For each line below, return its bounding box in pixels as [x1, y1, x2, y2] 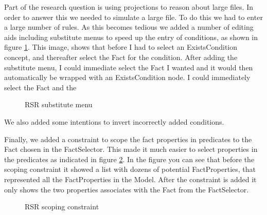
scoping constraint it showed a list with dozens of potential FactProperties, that [4, 164, 256, 174]
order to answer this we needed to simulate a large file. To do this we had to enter [4, 11, 263, 22]
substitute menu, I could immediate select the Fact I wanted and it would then [4, 62, 253, 72]
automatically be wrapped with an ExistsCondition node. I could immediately [4, 72, 251, 83]
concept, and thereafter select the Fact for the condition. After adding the [4, 51, 238, 62]
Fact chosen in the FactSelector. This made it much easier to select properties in [4, 144, 258, 154]
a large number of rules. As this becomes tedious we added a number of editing [4, 22, 254, 32]
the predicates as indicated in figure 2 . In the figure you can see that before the [4, 153, 255, 164]
